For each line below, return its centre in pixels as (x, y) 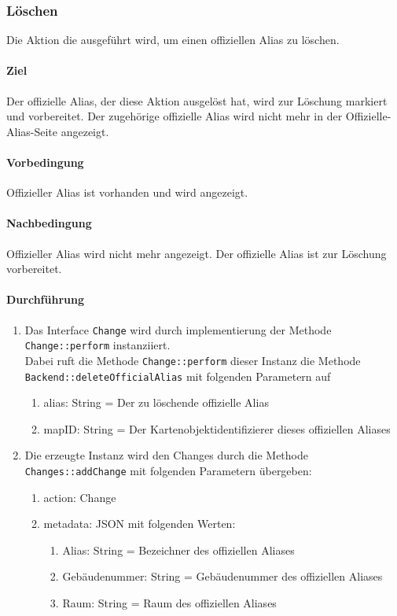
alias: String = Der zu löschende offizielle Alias (156, 402)
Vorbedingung (45, 162)
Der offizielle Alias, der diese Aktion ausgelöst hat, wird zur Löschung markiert (197, 100)
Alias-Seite (32, 131)
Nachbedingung (49, 223)
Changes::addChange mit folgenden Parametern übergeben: (168, 470)
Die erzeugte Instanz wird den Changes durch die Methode (166, 455)
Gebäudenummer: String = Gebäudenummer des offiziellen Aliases (222, 576)
